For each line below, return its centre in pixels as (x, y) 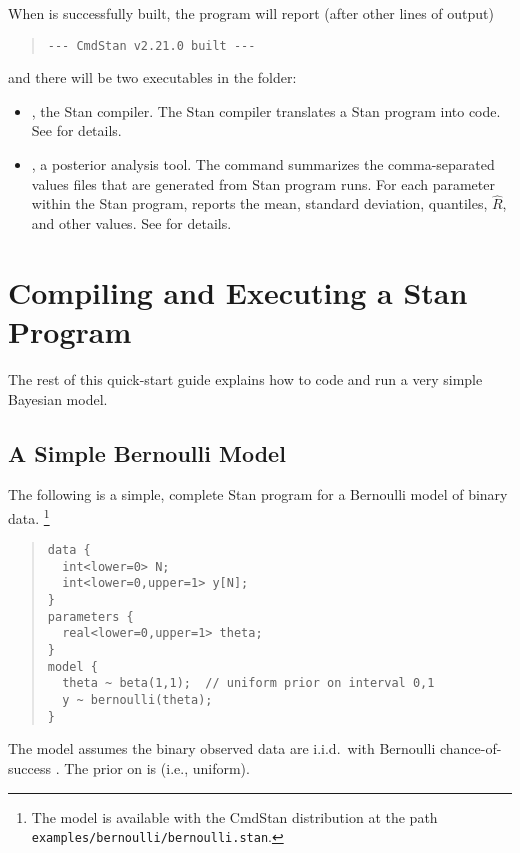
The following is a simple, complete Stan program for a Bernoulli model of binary (258, 494)
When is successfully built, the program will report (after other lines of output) (251, 13)
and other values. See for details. (131, 223)
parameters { (90, 616)
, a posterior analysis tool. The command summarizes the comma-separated (263, 164)
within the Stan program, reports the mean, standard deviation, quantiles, (259, 203)
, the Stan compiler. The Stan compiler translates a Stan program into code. (266, 110)
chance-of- (470, 748)
